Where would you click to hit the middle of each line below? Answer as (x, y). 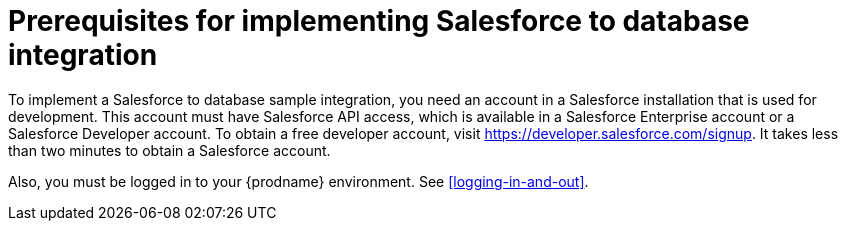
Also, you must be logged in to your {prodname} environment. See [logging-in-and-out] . (298, 181)
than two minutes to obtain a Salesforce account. (169, 150)
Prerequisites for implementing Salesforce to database (379, 21)
